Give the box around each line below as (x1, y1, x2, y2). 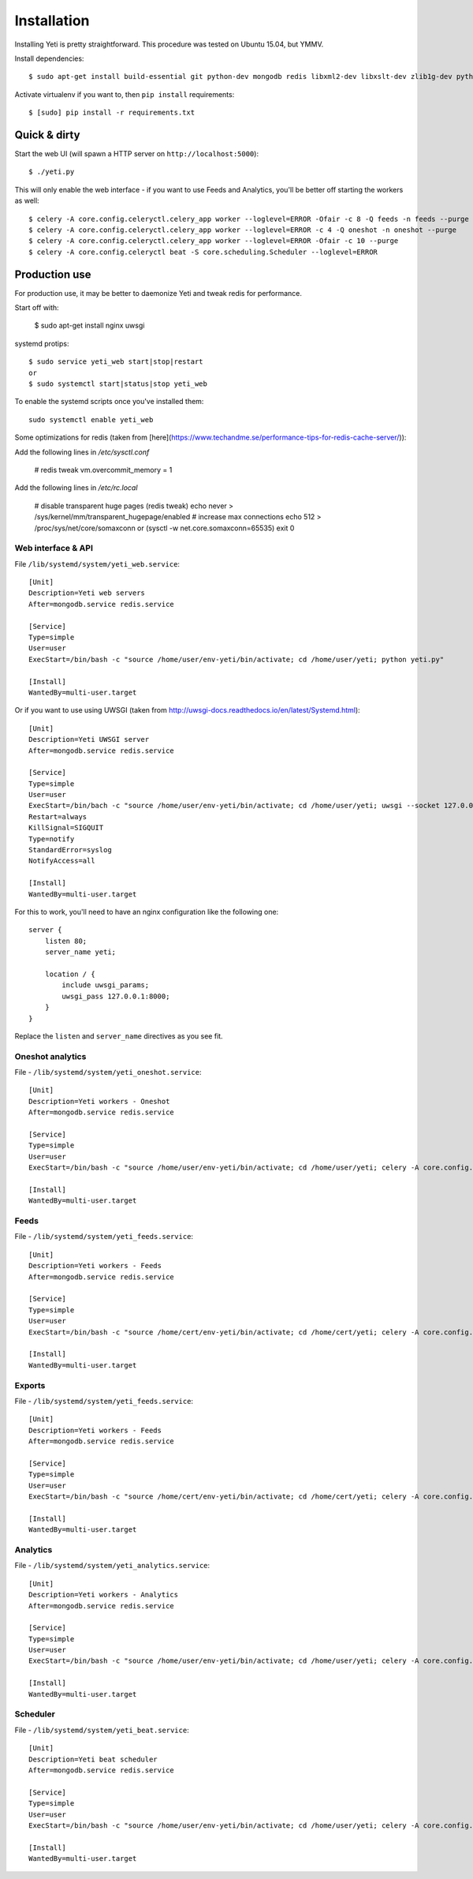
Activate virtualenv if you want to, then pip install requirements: (14, 89, 235, 99)
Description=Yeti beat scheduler (28, 1754, 158, 1764)
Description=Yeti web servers (28, 589, 146, 597)
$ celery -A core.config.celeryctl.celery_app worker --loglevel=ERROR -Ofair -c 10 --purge (28, 237, 399, 245)
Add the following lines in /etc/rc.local (14, 483, 138, 492)
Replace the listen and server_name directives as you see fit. (14, 1031, 224, 1041)
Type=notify (28, 834, 75, 844)
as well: (14, 196, 39, 205)
